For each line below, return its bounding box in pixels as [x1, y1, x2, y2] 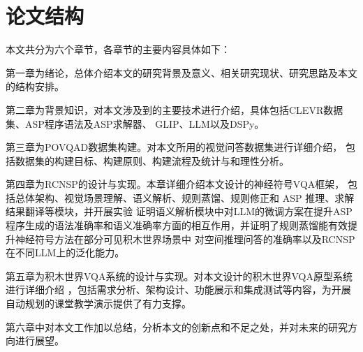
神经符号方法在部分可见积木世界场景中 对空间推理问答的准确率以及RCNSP [15, 231, 355, 246]
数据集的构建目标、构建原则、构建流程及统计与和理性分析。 [15, 153, 289, 168]
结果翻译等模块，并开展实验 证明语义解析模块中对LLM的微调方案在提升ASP [6, 204, 353, 219]
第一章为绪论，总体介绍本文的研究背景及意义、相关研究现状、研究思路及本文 [6, 65, 357, 80]
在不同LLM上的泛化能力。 [6, 245, 125, 260]
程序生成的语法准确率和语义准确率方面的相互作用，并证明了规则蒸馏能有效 [6, 218, 348, 233]
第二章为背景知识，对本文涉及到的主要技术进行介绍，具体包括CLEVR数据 [6, 102, 343, 117]
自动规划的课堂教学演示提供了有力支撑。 [6, 296, 191, 311]
